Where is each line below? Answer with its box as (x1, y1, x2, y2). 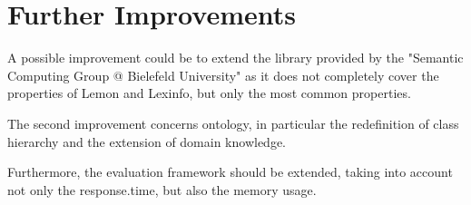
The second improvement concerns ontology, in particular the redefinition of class (7, 113, 459, 132)
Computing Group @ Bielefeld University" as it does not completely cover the (7, 65, 439, 84)
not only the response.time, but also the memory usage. (7, 180, 317, 199)
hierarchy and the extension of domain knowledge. (7, 132, 287, 151)
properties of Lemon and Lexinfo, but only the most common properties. (7, 83, 411, 102)
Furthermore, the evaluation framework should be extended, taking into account (7, 162, 453, 181)
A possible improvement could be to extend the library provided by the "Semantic (7, 48, 464, 67)
